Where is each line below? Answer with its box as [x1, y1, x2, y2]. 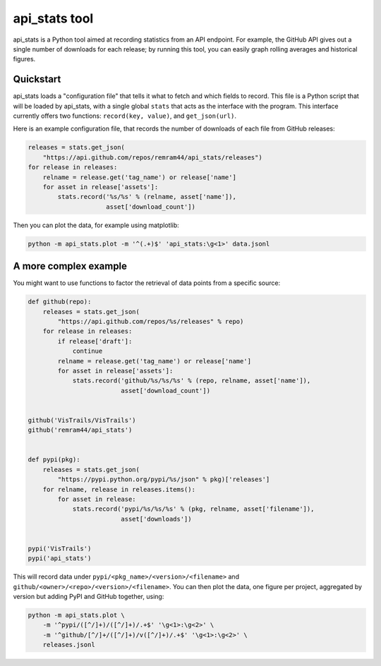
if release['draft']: [57, 337, 133, 345]
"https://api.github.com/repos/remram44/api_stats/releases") [42, 153, 262, 162]
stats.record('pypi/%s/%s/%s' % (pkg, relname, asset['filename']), [72, 505, 315, 513]
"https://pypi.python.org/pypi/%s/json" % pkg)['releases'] [57, 476, 270, 483]
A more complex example [13, 260, 127, 272]
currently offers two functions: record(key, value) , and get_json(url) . [13, 111, 236, 120]
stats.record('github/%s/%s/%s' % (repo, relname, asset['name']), [72, 377, 311, 385]
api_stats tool [13, 11, 94, 26]
